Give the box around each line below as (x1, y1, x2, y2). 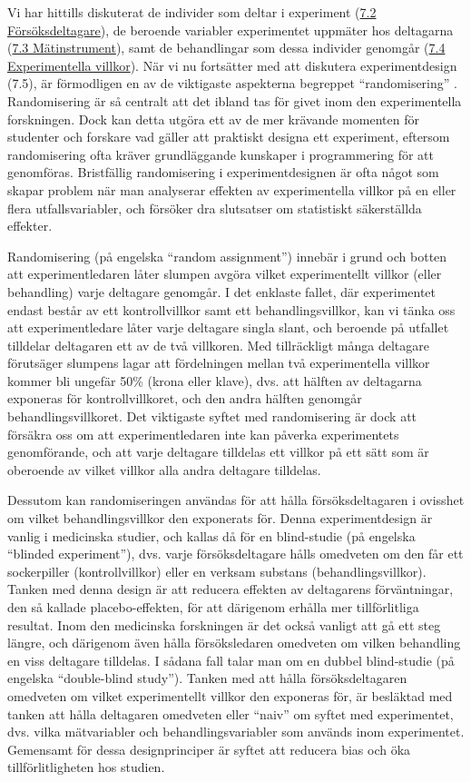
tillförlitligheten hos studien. (7, 757, 165, 777)
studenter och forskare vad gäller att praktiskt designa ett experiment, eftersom (7, 127, 450, 146)
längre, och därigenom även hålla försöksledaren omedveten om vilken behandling (7, 633, 461, 652)
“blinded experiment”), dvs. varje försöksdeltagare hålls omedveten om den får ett (7, 544, 464, 563)
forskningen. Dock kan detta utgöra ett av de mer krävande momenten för (7, 109, 419, 128)
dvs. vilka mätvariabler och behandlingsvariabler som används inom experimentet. (7, 722, 465, 741)
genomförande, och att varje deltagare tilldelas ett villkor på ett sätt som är (7, 442, 429, 461)
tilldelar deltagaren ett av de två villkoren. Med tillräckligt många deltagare (7, 335, 429, 354)
